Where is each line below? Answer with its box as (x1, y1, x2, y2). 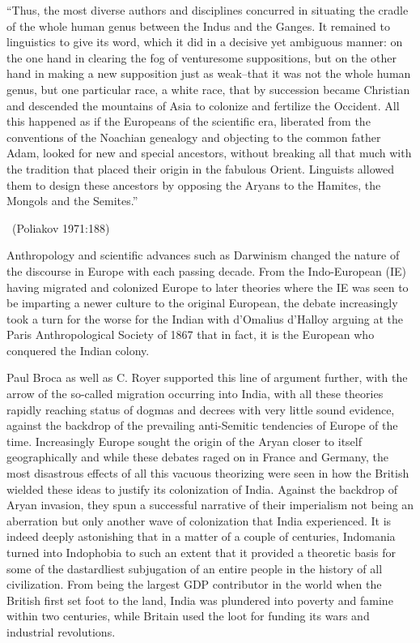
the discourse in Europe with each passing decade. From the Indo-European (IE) (6, 262, 406, 279)
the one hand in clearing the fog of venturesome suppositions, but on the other (6, 49, 397, 66)
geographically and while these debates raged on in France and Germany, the (6, 448, 388, 465)
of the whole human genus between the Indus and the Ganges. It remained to (6, 17, 391, 34)
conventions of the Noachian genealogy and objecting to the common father (6, 128, 381, 145)
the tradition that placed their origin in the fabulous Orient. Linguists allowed (6, 160, 394, 177)
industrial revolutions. (6, 623, 116, 640)
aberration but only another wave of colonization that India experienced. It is (6, 512, 392, 529)
